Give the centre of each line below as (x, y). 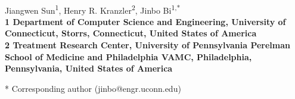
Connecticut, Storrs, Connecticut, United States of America (131, 33)
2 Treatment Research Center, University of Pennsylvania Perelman (148, 45)
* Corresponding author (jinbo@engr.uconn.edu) (93, 88)
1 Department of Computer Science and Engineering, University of (145, 21)
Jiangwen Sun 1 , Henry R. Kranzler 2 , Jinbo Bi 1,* (93, 9)
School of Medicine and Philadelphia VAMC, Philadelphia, (128, 56)
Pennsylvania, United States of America (89, 68)
